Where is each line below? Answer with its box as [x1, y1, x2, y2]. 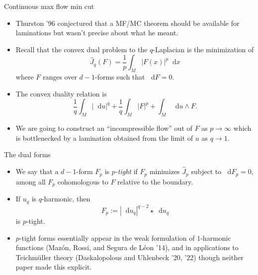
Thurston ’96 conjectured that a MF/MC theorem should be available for [15, 17, 240, 28]
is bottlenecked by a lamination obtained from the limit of [15, 132, 193, 143]
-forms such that [95, 72, 145, 82]
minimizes [149, 166, 180, 177]
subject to [191, 166, 222, 177]
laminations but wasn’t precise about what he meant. [15, 27, 178, 38]
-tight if [115, 166, 138, 177]
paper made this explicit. [15, 262, 92, 272]
